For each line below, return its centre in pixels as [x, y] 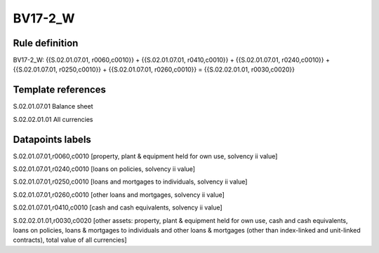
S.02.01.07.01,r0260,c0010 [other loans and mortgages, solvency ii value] [119, 194]
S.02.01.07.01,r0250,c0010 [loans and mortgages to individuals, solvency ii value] [130, 182]
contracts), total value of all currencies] [70, 240]
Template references [60, 90]
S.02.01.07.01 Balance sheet [53, 107]
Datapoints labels [52, 139]
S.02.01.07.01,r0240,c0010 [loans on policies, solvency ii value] [104, 169]
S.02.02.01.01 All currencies [53, 119]
